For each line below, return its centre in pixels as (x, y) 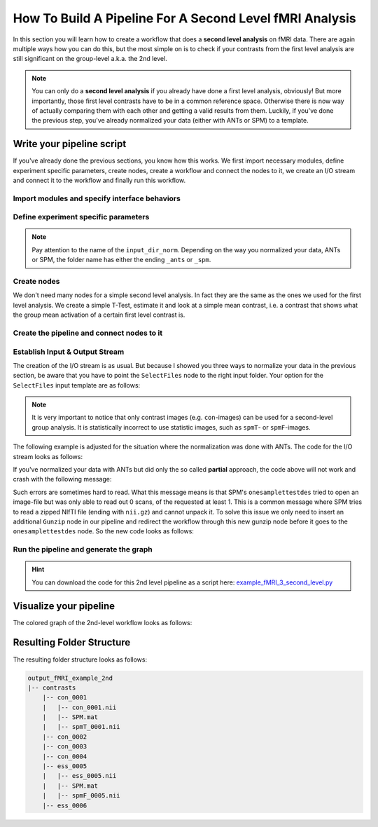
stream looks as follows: (48, 456)
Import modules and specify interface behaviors (97, 198)
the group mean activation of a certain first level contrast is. (99, 315)
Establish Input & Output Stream (69, 352)
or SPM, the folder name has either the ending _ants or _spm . (121, 260)
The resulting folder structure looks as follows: (80, 659)
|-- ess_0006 (65, 805)
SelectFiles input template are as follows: (77, 385)
